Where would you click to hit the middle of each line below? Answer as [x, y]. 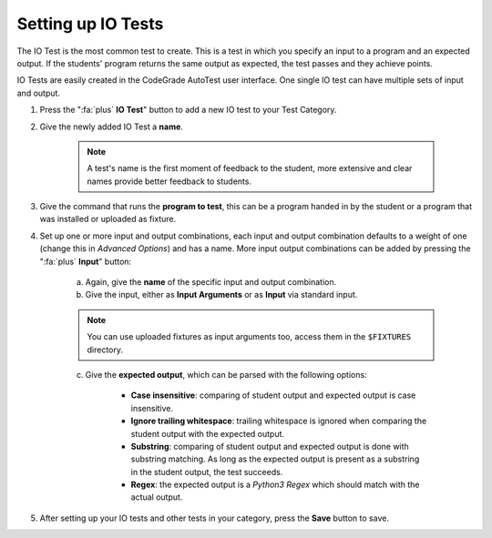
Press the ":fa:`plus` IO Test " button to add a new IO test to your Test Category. [188, 110]
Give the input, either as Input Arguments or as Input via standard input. [221, 295]
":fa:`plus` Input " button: [86, 261]
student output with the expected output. [208, 433]
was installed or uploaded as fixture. [108, 219]
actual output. [157, 497]
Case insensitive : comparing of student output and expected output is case [273, 395]
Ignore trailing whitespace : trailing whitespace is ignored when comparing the [279, 421]
